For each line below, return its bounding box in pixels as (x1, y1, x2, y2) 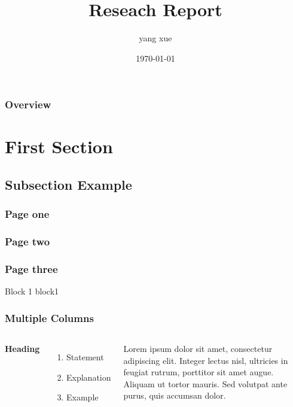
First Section (5, 134, 113, 159)
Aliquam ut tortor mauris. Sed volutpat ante (123, 377, 288, 390)
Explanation (66, 370, 111, 383)
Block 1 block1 (5, 285, 59, 297)
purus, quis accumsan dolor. (123, 389, 226, 402)
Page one (5, 206, 50, 221)
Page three (5, 262, 58, 276)
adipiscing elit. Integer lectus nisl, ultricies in (123, 354, 288, 366)
